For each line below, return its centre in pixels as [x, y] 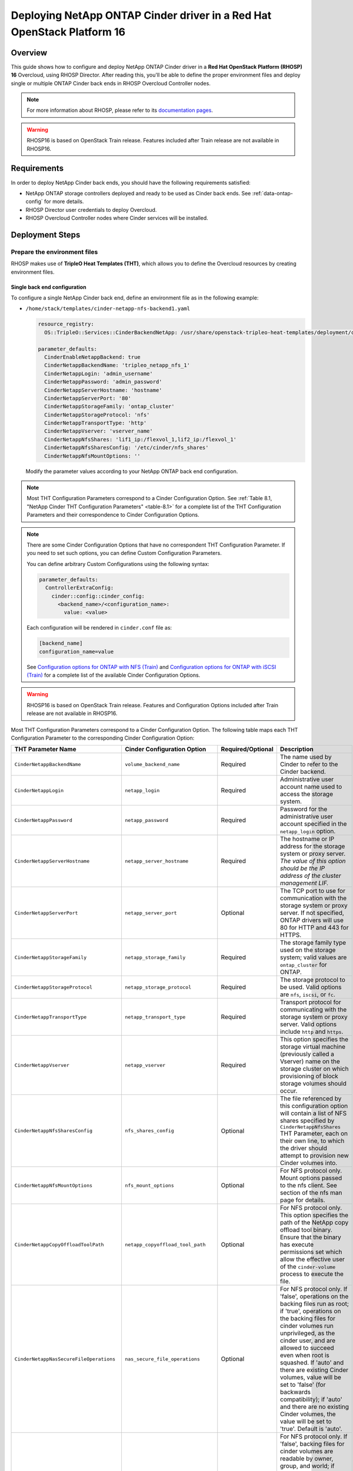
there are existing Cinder [314, 1370]
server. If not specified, [312, 913]
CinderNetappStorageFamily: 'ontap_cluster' [109, 407]
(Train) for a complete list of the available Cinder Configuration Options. [114, 675]
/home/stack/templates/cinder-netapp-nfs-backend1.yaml [108, 309]
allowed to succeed [307, 1348]
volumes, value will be [310, 1377]
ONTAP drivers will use [312, 920]
